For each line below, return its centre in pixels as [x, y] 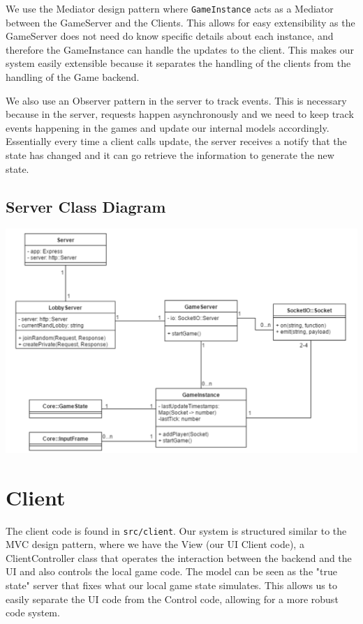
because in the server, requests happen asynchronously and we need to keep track [180, 114]
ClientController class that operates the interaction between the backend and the [179, 557]
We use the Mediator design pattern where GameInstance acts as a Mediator [170, 8]
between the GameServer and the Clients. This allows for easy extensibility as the [180, 22]
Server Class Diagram [86, 206]
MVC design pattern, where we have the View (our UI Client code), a [155, 544]
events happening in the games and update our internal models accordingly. [168, 127]
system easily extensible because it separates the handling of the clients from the [178, 63]
